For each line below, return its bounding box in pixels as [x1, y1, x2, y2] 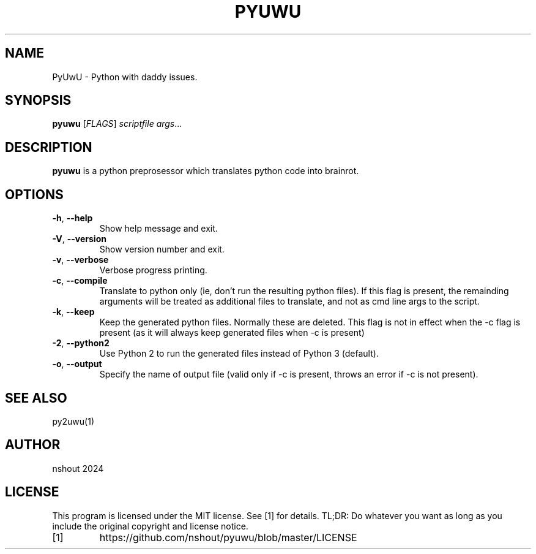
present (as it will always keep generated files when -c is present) [99, 327, 365, 338]
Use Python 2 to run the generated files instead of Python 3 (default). [99, 348, 379, 359]
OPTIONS [5, 186, 64, 202]
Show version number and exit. [99, 244, 225, 255]
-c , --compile [52, 275, 108, 286]
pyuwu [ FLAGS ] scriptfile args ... [52, 118, 182, 129]
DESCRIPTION [5, 139, 92, 155]
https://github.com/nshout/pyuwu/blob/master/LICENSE [99, 531, 357, 544]
